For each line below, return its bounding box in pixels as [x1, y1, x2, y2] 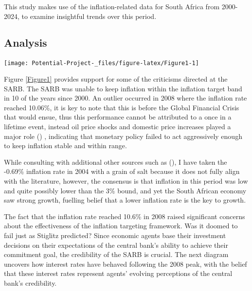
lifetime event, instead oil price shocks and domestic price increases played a [4, 121, 231, 132]
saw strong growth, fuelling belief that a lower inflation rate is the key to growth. [4, 195, 246, 205]
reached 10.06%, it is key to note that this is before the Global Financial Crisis [4, 102, 239, 112]
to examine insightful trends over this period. [21, 11, 157, 21]
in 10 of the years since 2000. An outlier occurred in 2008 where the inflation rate [4, 93, 247, 103]
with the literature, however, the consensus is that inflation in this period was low [4, 175, 248, 186]
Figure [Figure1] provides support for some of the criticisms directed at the [4, 74, 228, 84]
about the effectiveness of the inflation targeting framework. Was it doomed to [4, 221, 238, 231]
